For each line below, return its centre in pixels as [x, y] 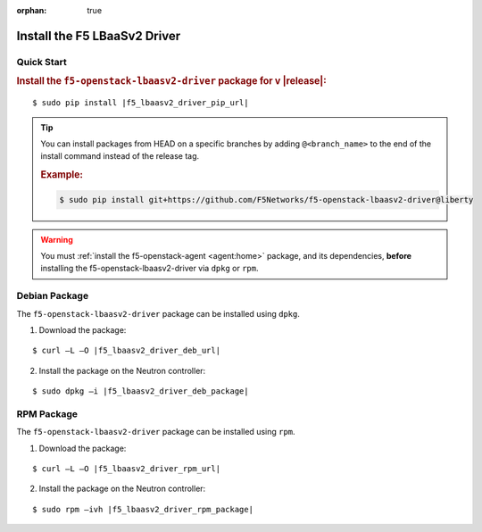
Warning [57, 239]
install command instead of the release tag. [120, 156]
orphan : [32, 10]
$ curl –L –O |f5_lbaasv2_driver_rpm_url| [127, 469]
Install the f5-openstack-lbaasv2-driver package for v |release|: [172, 81]
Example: [62, 175]
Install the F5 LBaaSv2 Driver [99, 36]
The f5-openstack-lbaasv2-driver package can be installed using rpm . [156, 432]
